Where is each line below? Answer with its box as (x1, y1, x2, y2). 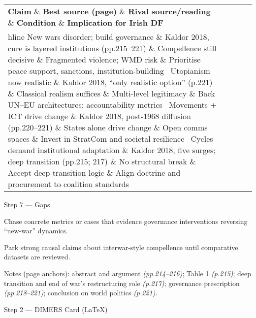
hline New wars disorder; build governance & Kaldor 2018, (8, 31, 209, 42)
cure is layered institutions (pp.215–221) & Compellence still (8, 42, 217, 54)
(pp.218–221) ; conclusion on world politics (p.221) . (4, 287, 158, 298)
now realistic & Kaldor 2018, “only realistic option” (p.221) (8, 76, 213, 88)
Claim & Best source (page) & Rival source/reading (8, 5, 211, 17)
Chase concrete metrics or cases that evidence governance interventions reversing (4, 216, 248, 226)
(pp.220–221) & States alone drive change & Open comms (8, 122, 208, 133)
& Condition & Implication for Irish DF (8, 17, 163, 28)
